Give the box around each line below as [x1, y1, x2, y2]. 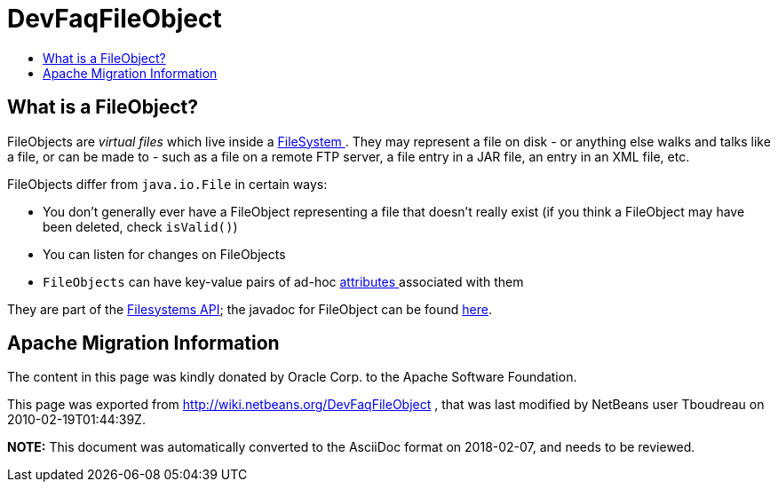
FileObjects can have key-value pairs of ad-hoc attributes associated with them [43, 273, 524, 289]
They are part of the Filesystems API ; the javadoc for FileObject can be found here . [7, 301, 492, 317]
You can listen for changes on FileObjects [43, 246, 286, 262]
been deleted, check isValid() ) [43, 218, 238, 234]
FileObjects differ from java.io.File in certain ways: [7, 176, 328, 192]
